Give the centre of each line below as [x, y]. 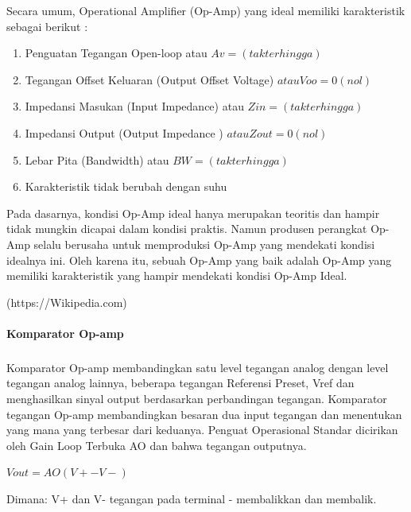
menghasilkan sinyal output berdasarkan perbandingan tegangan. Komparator [197, 399]
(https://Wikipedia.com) [67, 302]
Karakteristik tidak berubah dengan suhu [126, 186]
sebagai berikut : [47, 26]
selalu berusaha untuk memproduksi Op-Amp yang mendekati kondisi [204, 244]
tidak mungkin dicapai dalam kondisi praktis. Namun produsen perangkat [187, 229]
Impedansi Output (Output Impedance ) [124, 132]
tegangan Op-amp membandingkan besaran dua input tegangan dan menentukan [204, 414]
